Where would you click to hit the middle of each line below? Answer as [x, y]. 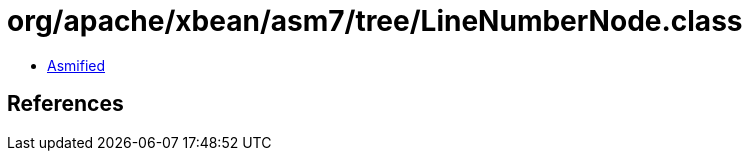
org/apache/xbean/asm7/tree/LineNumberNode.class [375, 21]
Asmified [76, 65]
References [65, 104]
